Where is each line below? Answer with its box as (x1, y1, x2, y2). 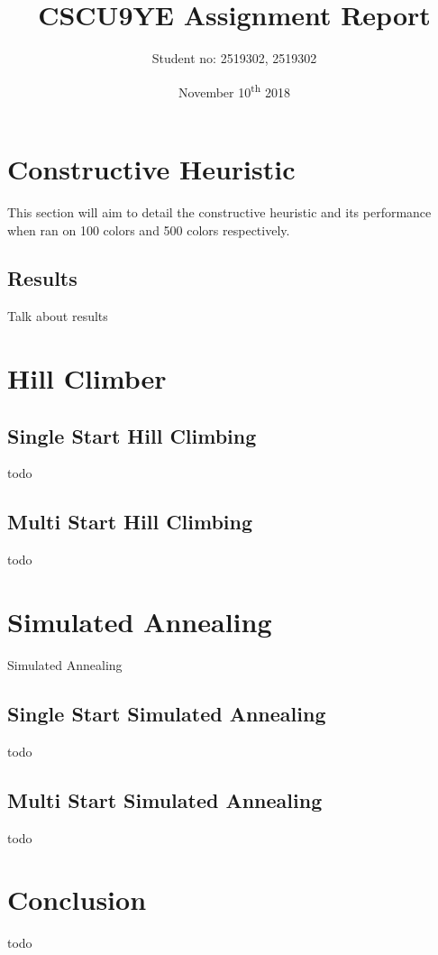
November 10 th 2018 (178, 79, 290, 101)
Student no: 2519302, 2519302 (151, 49, 317, 68)
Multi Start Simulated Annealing (7, 785, 323, 813)
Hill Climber (7, 360, 167, 397)
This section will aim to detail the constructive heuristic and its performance (7, 202, 432, 221)
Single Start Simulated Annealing (7, 699, 326, 727)
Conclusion (7, 881, 147, 918)
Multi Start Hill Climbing (7, 508, 253, 536)
